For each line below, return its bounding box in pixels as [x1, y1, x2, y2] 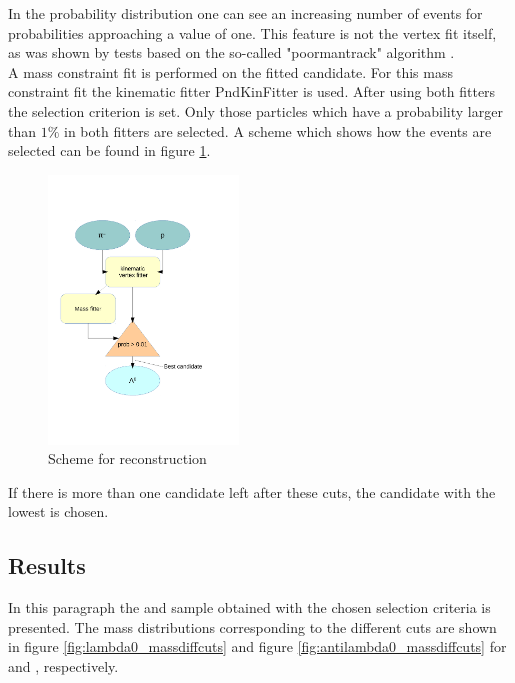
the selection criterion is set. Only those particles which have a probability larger [8, 100, 503, 121]
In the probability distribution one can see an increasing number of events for [8, 3, 483, 23]
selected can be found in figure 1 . [8, 140, 211, 161]
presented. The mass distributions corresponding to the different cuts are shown [8, 616, 497, 637]
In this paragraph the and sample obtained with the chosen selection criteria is [8, 597, 491, 618]
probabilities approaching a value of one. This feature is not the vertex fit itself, [8, 22, 497, 43]
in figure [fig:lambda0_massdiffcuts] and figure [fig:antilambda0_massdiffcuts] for [8, 636, 507, 657]
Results [8, 550, 86, 581]
